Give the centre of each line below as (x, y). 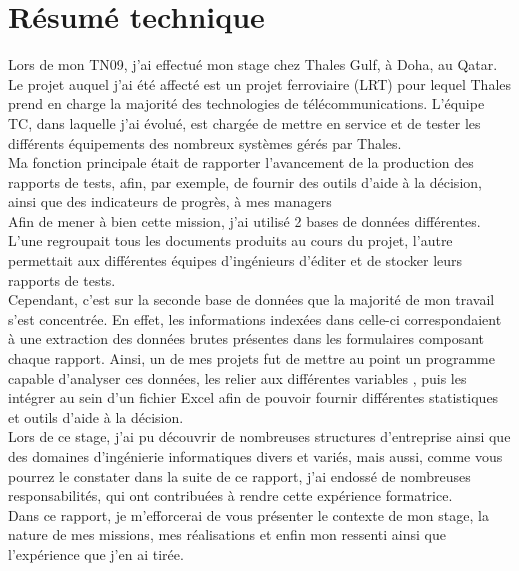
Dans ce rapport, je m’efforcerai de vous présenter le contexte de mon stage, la (248, 514)
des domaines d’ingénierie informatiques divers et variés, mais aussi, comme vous (255, 456)
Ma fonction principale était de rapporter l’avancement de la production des (241, 162)
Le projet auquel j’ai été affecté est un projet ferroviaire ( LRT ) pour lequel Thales (260, 83)
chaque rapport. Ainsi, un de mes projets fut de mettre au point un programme (251, 358)
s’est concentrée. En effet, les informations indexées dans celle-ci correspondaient (255, 318)
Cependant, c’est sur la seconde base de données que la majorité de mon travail (251, 299)
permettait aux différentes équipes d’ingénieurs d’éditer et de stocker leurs (235, 260)
